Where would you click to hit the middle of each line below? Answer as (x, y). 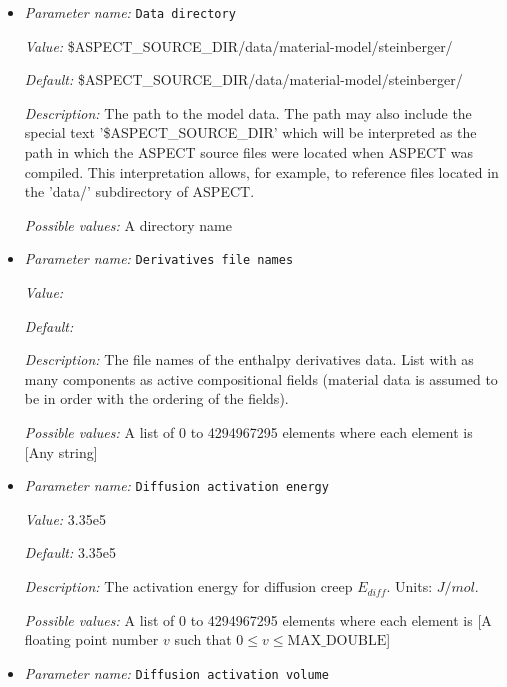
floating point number (91, 639)
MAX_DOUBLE (337, 641)
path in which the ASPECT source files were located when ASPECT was (249, 152)
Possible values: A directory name (128, 224)
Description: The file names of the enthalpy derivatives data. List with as (249, 359)
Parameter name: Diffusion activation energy (176, 485)
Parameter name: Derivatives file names (159, 258)
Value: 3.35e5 (65, 518)
